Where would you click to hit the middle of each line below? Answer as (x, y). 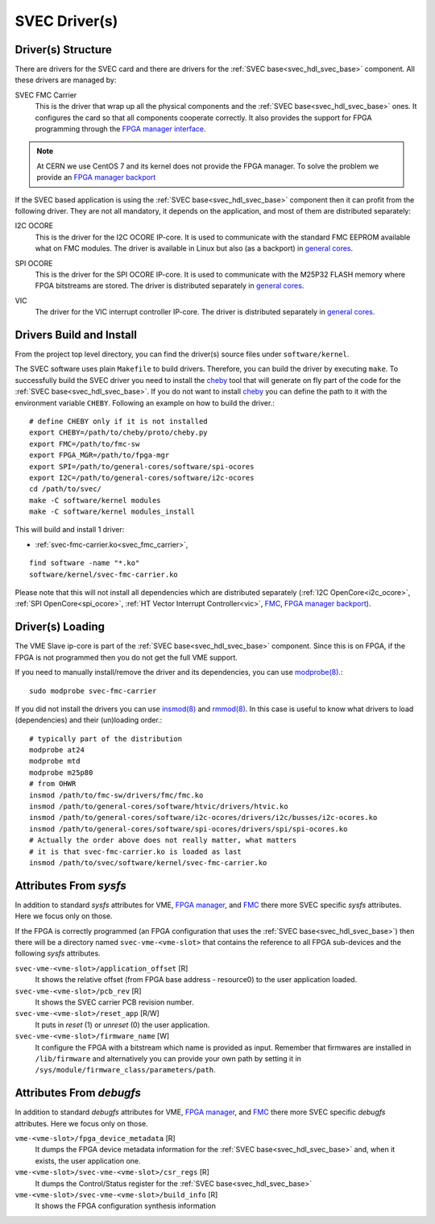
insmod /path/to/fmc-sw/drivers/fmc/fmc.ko (116, 795)
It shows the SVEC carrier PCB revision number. (114, 1002)
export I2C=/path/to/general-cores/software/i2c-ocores (142, 477)
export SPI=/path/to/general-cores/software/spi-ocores (142, 466)
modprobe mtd (55, 761)
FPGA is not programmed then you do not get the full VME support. (126, 657)
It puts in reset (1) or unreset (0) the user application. (122, 1025)
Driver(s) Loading (60, 627)
